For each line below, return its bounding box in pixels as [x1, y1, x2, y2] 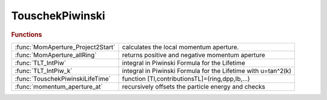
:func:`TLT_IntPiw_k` [15, 66, 73, 75]
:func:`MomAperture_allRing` [15, 51, 97, 59]
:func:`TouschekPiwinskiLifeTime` [15, 74, 111, 83]
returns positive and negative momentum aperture [122, 51, 266, 59]
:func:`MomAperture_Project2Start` [15, 43, 116, 51]
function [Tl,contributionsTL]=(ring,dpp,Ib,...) [122, 74, 251, 83]
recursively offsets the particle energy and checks [122, 82, 266, 90]
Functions [11, 30, 42, 39]
